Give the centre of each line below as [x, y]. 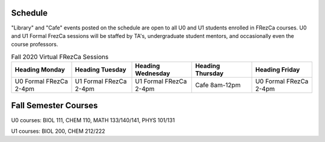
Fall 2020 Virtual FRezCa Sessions [60, 57]
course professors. [35, 45]
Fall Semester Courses [54, 106]
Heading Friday [277, 70]
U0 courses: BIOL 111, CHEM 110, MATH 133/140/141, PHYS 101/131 [93, 120]
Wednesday [153, 73]
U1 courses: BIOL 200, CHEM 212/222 [58, 131]
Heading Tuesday [101, 70]
